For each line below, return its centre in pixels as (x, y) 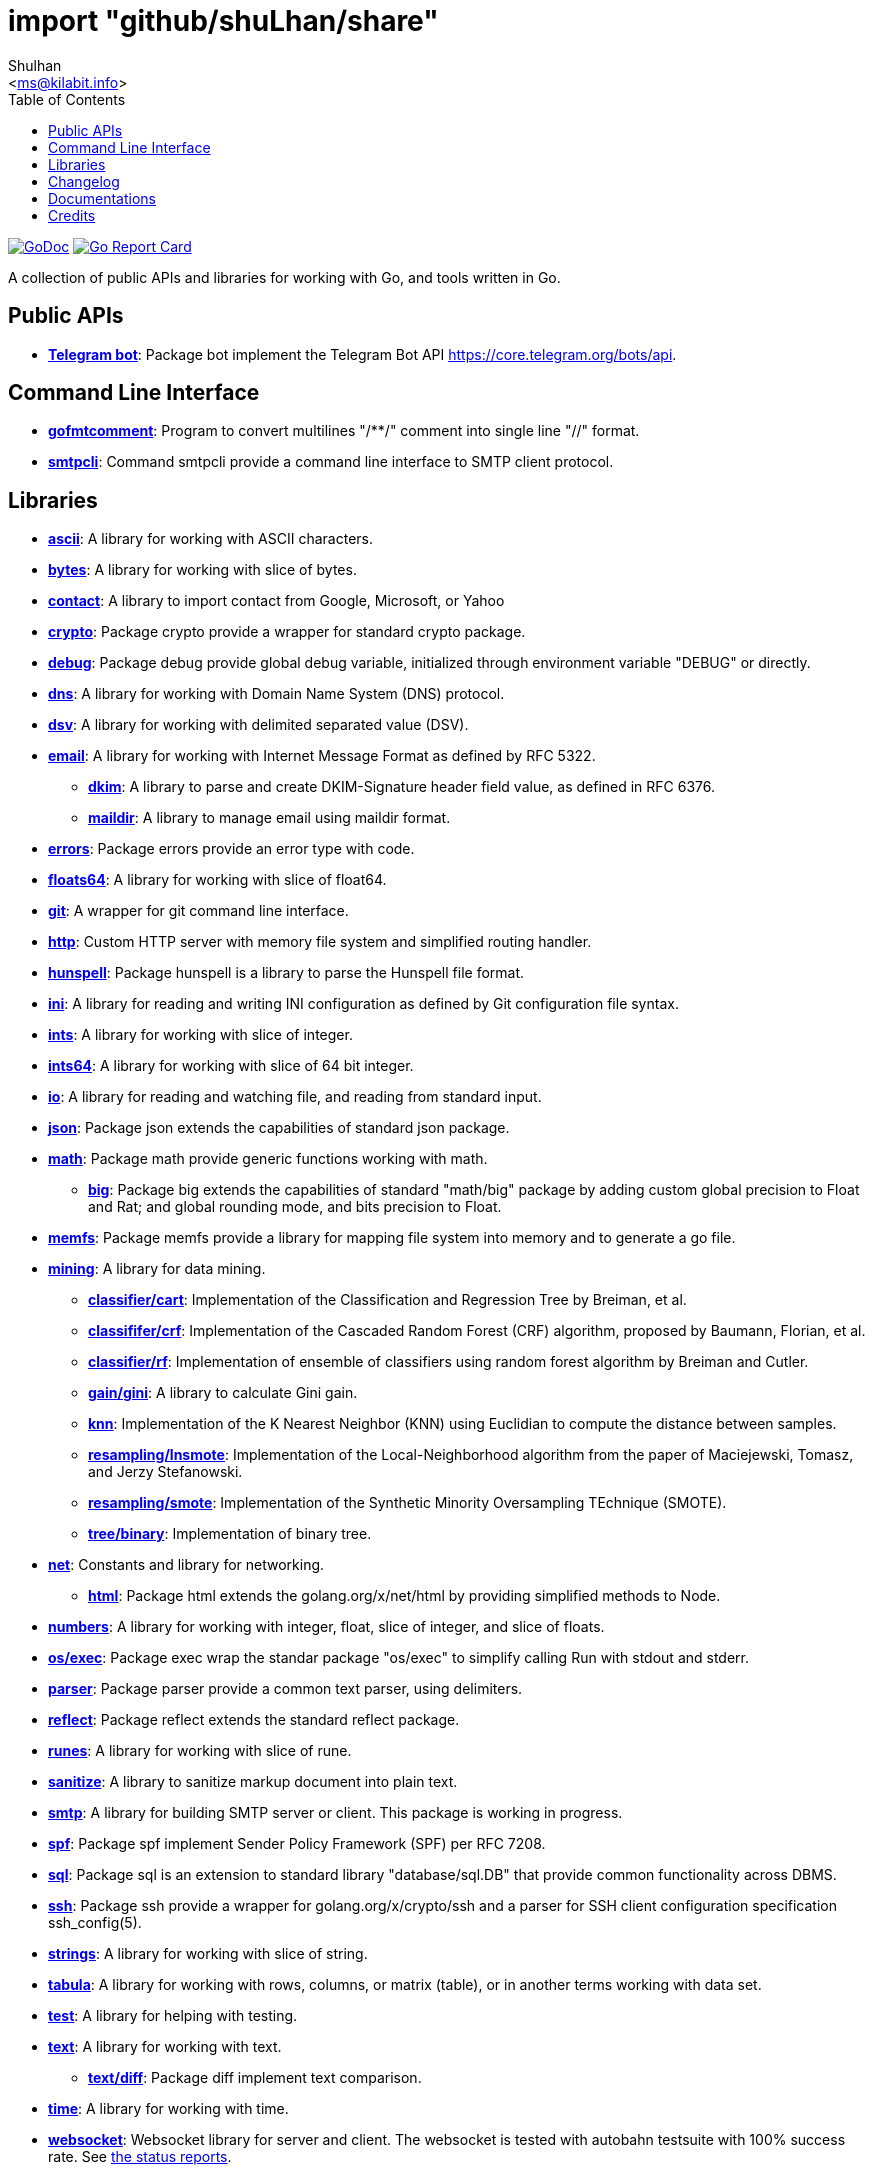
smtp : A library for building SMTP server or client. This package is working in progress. (335, 1813)
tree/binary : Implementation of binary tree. (230, 1534)
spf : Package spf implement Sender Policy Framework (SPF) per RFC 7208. (297, 1844)
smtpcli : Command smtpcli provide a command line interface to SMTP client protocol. (331, 462)
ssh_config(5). (95, 1923)
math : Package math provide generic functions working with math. (268, 1159)
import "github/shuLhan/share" (223, 21)
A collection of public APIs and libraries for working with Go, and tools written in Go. (284, 277)
